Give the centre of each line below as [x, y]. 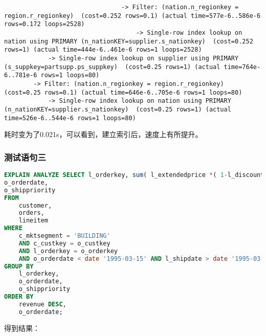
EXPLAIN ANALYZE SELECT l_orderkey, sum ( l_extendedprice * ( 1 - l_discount [134, 175]
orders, [31, 213]
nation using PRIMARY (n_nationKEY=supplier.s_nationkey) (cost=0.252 [129, 41]
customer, [35, 205]
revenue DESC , [42, 304]
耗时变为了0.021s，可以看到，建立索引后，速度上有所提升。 [103, 134]
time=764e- [242, 67]
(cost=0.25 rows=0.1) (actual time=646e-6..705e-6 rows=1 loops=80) [123, 92]
